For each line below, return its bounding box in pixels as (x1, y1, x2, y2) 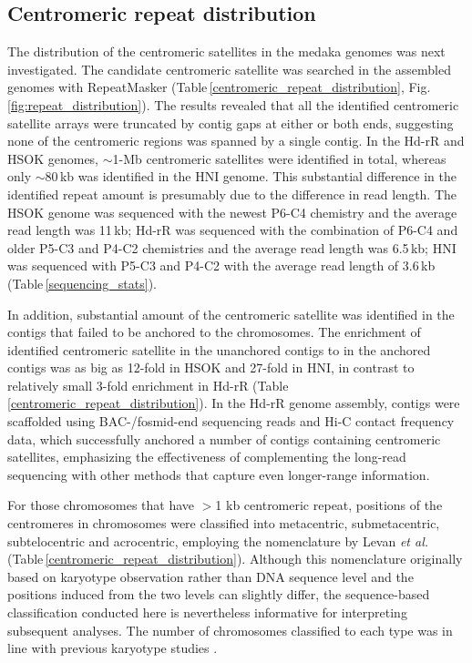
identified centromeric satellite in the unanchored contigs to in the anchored (7, 340, 431, 359)
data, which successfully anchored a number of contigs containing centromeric (7, 429, 441, 448)
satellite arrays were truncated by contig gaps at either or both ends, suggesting (7, 113, 454, 132)
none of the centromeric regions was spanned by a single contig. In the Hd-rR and (7, 131, 465, 150)
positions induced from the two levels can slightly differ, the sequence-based (7, 585, 430, 604)
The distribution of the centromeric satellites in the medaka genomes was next (7, 42, 446, 61)
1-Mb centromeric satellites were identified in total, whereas (112, 148, 446, 168)
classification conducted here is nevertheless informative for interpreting (7, 603, 407, 622)
